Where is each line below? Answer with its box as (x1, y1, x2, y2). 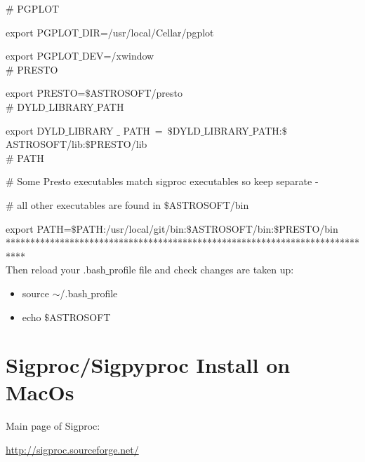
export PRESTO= (6, 86, 86, 100)
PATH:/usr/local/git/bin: (76, 221, 187, 236)
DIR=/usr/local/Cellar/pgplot (81, 25, 214, 39)
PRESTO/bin (279, 221, 338, 236)
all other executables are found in (17, 197, 161, 212)
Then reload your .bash (6, 262, 106, 277)
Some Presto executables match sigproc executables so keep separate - (17, 174, 319, 189)
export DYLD (6, 123, 65, 137)
